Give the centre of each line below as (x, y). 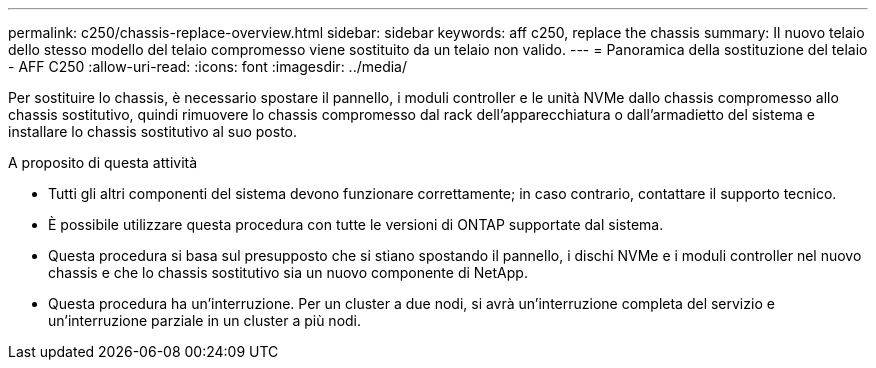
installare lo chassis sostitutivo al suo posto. (153, 131)
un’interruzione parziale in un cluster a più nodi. (205, 320)
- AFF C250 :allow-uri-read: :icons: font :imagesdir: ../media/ (208, 66)
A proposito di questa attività (103, 162)
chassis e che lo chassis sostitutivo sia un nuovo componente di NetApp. (288, 272)
